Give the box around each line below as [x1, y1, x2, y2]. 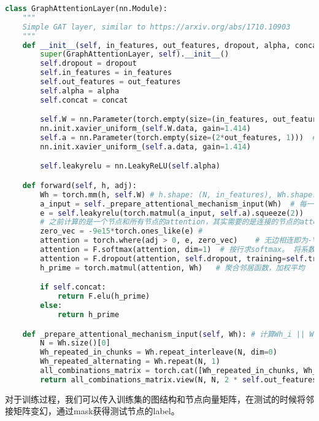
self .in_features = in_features [40, 68, 172, 77]
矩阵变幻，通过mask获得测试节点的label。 [13, 404, 180, 417]
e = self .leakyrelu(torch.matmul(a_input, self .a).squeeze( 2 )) [40, 208, 304, 218]
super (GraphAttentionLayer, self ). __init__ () [40, 50, 229, 59]
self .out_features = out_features [40, 77, 181, 86]
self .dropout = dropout [40, 59, 137, 68]
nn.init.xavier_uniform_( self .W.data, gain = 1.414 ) [40, 124, 251, 133]
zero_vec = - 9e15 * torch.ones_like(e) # [40, 227, 203, 236]
